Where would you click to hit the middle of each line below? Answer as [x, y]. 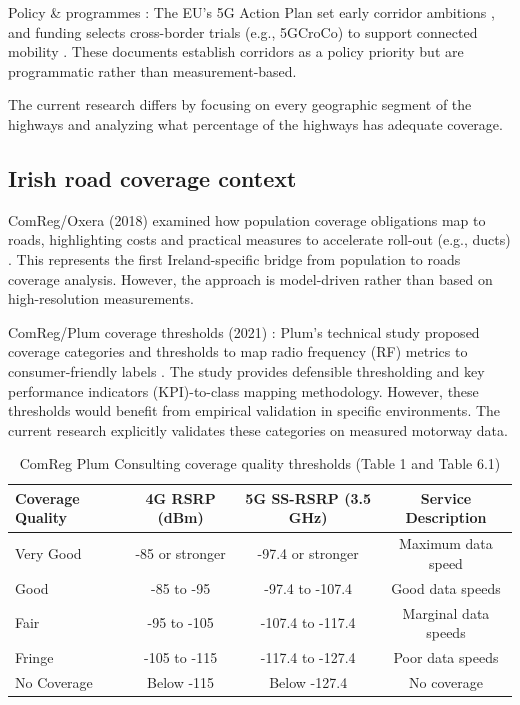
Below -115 [181, 681]
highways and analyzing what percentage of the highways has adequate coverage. [255, 123]
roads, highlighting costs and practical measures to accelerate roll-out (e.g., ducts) [259, 239]
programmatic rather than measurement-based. [152, 70]
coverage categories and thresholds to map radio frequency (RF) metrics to [238, 351]
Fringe [34, 657]
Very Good [48, 553]
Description [446, 517]
